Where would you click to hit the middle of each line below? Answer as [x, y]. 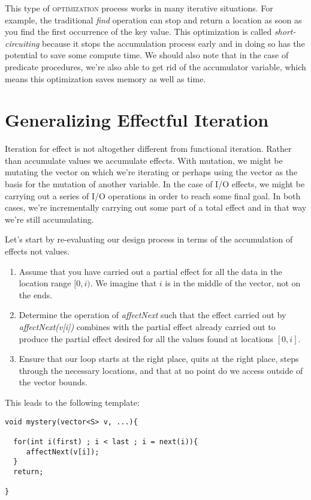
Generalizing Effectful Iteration [137, 120]
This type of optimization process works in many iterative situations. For [139, 8]
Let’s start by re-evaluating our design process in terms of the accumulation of [149, 239]
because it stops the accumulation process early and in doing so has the [173, 43]
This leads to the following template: [72, 402]
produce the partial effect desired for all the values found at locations [146, 338]
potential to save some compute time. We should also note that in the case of [147, 55]
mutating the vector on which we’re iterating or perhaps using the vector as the [151, 172]
